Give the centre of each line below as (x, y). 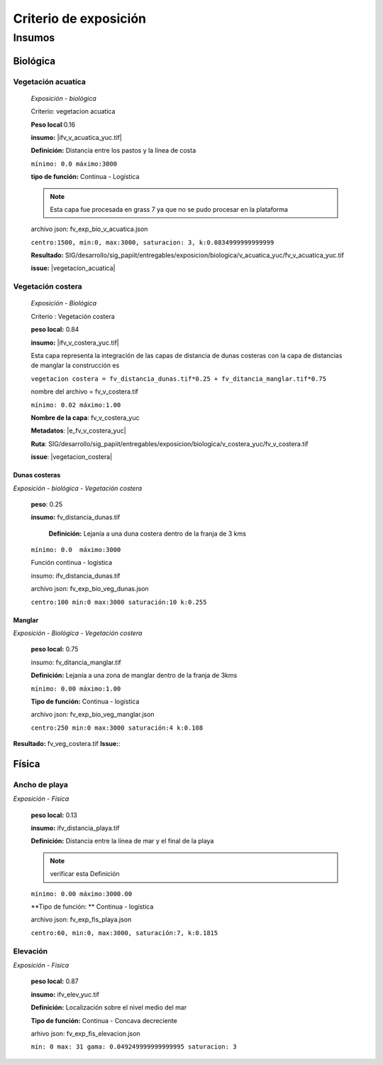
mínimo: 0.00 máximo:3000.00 (82, 894)
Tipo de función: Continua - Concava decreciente (104, 1020)
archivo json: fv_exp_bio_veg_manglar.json (93, 715)
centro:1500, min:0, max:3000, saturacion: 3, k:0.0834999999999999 (152, 242)
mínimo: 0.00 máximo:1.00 (76, 688)
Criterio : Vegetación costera (73, 316)
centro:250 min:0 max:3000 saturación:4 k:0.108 (117, 728)
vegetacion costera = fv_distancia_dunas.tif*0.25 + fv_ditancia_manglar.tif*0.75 (178, 379)
